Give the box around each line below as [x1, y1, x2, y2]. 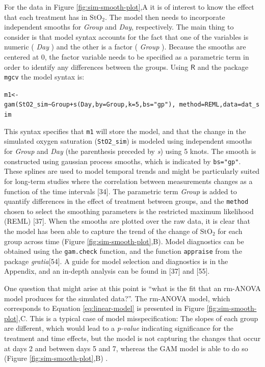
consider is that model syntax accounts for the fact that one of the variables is [4, 31, 249, 42]
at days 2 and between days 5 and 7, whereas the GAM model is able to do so [4, 343, 248, 353]
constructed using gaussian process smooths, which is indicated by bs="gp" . [4, 155, 241, 166]
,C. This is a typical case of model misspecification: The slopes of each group [18, 312, 258, 323]
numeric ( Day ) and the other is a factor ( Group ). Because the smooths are [4, 41, 246, 52]
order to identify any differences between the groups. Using [4, 61, 189, 72]
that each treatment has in [4, 11, 88, 22]
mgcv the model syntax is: [4, 71, 85, 82]
